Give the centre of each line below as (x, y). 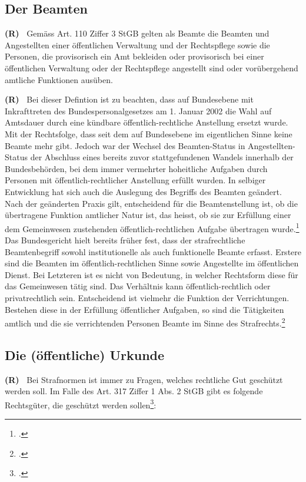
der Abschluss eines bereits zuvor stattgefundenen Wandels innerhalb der (162, 157)
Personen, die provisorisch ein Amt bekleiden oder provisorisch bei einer (134, 56)
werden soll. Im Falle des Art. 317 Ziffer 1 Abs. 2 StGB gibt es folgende (134, 391)
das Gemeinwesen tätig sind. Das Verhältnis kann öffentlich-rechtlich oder (138, 286)
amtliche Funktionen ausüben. (59, 79)
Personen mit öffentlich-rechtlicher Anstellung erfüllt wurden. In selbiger (135, 180)
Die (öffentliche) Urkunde (85, 354)
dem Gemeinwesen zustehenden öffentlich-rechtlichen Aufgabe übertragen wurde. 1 (152, 227)
